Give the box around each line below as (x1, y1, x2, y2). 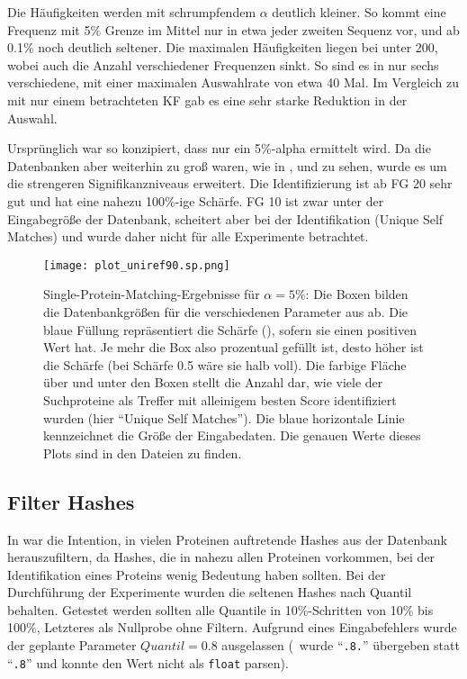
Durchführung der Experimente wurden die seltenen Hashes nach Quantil (7, 583, 412, 602)
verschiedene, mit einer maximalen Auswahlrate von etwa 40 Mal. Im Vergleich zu (7, 73, 459, 92)
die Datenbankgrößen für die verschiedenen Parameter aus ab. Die (43, 302, 408, 321)
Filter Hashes (7, 487, 135, 515)
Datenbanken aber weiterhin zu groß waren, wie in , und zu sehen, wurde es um (7, 156, 447, 175)
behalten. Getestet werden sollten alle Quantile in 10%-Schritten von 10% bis (7, 600, 434, 619)
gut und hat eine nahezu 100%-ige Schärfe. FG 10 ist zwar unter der (7, 191, 384, 210)
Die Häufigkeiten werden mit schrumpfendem (7, 3, 256, 21)
